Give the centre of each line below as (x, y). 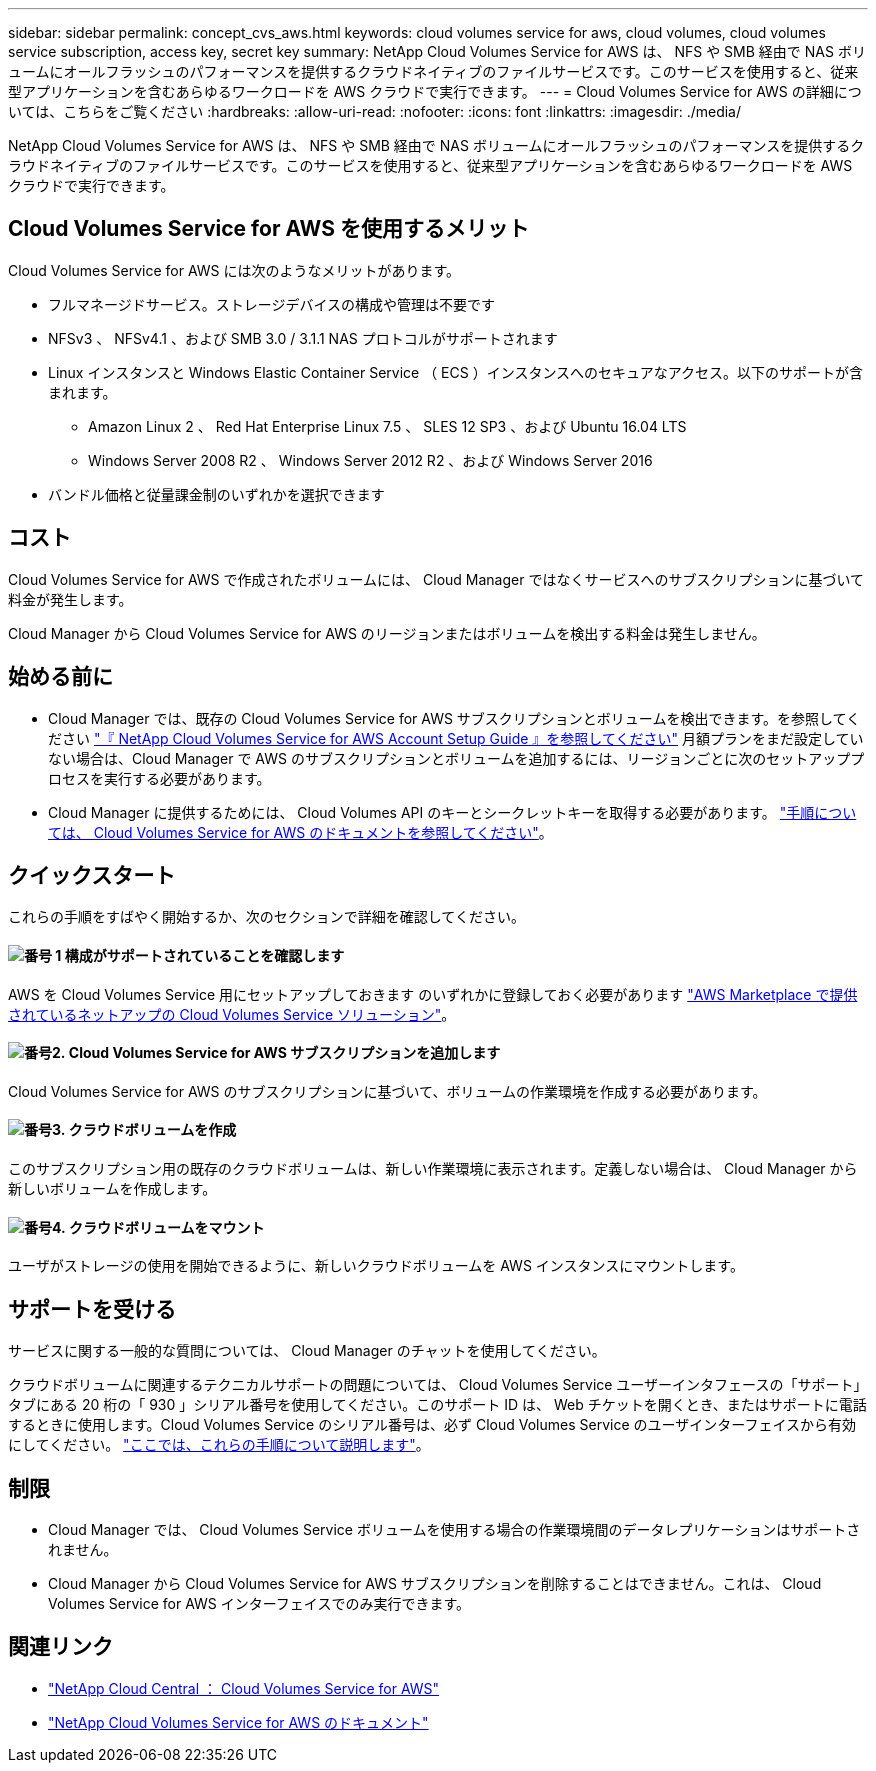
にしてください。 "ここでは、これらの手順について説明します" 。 (219, 1445)
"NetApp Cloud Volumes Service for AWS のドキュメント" (238, 1722)
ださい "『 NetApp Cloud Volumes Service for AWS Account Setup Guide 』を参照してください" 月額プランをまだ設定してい (456, 738)
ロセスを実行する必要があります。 (159, 778)
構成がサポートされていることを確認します (204, 955)
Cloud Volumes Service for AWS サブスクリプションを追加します (284, 1053)
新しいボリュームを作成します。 (112, 1189)
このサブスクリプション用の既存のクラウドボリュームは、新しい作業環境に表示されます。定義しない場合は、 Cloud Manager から (433, 1169)
